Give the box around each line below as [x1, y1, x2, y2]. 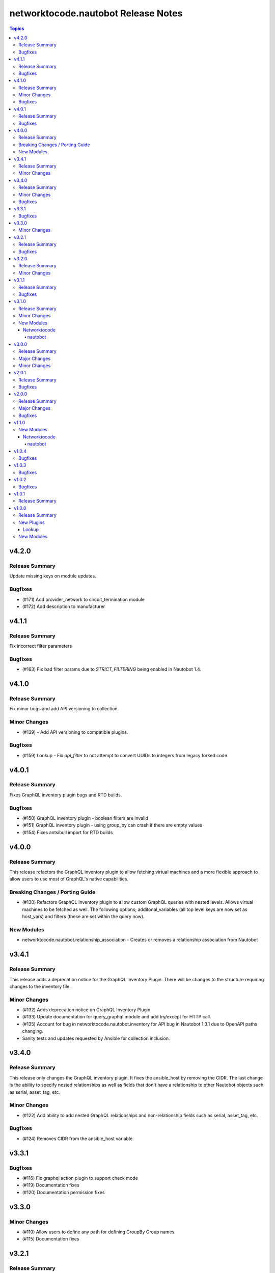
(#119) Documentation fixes [22, 1182, 80, 1188]
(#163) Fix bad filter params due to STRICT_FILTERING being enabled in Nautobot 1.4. [22, 666, 201, 672]
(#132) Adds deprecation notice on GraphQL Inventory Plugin [22, 1007, 151, 1013]
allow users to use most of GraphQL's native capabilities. [9, 876, 129, 882]
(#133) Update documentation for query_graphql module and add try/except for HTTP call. [22, 1014, 211, 1020]
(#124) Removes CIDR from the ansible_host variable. [22, 1136, 134, 1142]
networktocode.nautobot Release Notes [9, 8, 183, 19]
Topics [9, 25, 24, 32]
